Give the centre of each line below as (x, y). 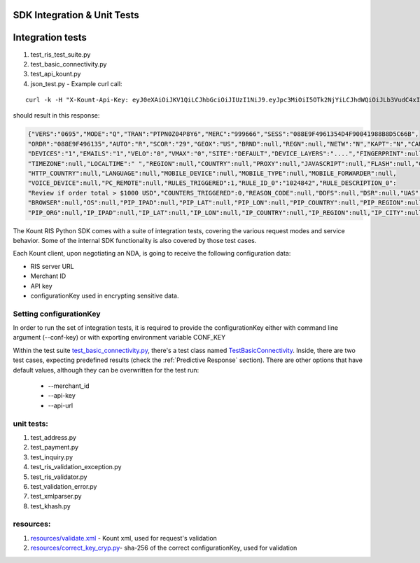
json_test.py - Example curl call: (76, 83)
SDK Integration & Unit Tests (76, 15)
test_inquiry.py (52, 457)
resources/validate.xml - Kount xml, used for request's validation (124, 538)
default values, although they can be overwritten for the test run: (106, 370)
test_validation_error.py (64, 486)
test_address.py (54, 437)
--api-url (61, 405)
